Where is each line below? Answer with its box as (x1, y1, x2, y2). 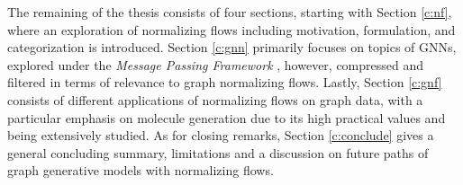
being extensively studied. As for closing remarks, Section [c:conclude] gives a (7, 126, 434, 145)
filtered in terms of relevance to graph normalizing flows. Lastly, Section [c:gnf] (7, 73, 442, 92)
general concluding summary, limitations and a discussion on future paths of (7, 143, 429, 162)
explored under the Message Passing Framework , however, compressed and (7, 55, 424, 74)
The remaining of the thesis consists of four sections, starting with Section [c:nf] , (7, 3, 452, 21)
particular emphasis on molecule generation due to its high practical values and (7, 108, 446, 127)
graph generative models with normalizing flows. (7, 161, 274, 180)
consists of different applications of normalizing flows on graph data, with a (7, 90, 423, 109)
